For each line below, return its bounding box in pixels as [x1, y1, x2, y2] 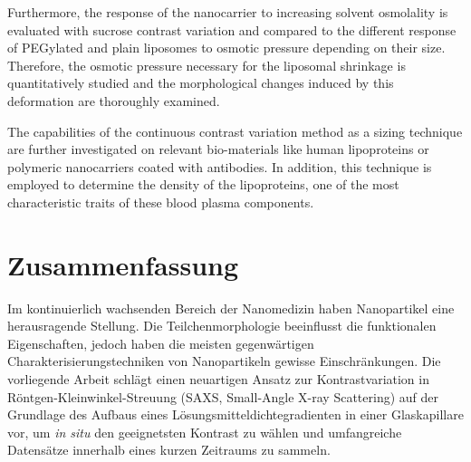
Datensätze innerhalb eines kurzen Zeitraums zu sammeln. [7, 440, 331, 459]
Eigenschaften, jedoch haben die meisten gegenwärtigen [7, 333, 314, 352]
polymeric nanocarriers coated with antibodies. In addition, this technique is [7, 157, 432, 176]
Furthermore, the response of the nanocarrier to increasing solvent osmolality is [7, 3, 448, 21]
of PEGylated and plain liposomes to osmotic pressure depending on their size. [7, 38, 446, 57]
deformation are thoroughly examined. [7, 91, 220, 110]
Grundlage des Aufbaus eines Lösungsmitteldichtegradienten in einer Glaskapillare [7, 405, 464, 424]
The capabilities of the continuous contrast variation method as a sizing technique [7, 121, 463, 140]
